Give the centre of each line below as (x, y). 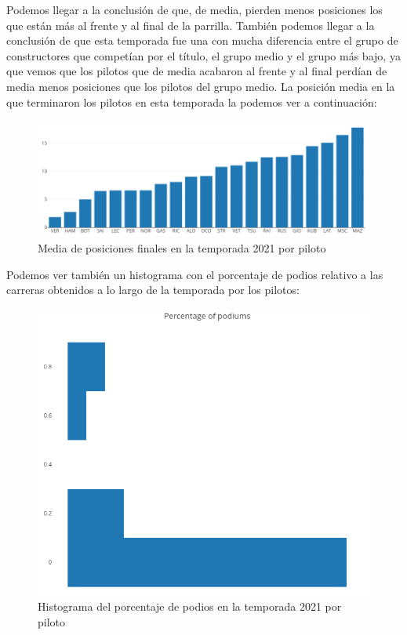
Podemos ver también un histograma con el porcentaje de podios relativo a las (195, 274)
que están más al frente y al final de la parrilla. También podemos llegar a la (191, 25)
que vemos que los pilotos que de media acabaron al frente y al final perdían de (197, 71)
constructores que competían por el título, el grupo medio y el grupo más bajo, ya (203, 55)
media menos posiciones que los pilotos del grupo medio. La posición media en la (201, 86)
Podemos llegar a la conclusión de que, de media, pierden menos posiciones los (194, 9)
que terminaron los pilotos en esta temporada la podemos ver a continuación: (192, 102)
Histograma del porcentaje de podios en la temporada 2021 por (190, 606)
